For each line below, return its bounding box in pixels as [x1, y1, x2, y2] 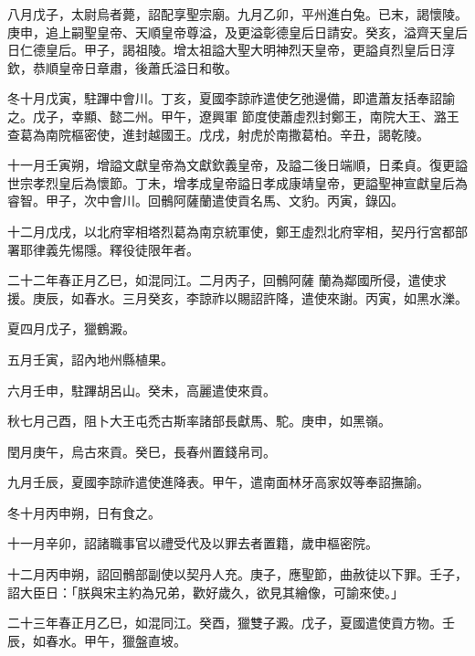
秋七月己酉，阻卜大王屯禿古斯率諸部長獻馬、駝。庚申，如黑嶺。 [7, 411, 391, 430]
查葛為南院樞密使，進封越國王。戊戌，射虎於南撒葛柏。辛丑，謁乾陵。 [7, 124, 429, 143]
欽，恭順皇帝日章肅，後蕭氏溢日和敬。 [7, 58, 237, 77]
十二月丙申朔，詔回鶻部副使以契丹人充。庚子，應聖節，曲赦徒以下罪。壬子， [7, 565, 468, 584]
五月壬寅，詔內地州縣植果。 [7, 349, 174, 368]
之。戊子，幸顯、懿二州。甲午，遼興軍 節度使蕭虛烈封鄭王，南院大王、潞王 [7, 106, 459, 125]
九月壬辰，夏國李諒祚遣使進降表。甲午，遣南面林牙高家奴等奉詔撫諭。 [7, 472, 429, 492]
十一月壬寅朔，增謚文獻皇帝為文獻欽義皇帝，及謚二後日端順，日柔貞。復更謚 [7, 155, 468, 175]
